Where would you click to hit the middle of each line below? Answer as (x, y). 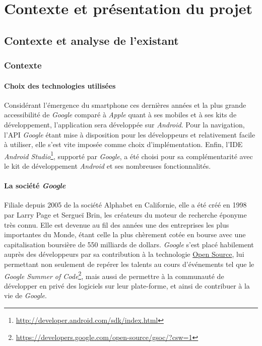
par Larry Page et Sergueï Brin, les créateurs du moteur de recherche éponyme (125, 215)
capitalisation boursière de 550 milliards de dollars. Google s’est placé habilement (129, 244)
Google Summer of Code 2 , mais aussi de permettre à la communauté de (114, 275)
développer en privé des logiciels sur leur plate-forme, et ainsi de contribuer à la (127, 285)
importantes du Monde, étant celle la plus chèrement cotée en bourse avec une (125, 234)
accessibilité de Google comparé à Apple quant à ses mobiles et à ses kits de (120, 115)
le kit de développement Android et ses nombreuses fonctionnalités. (108, 166)
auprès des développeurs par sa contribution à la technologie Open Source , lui (124, 254)
